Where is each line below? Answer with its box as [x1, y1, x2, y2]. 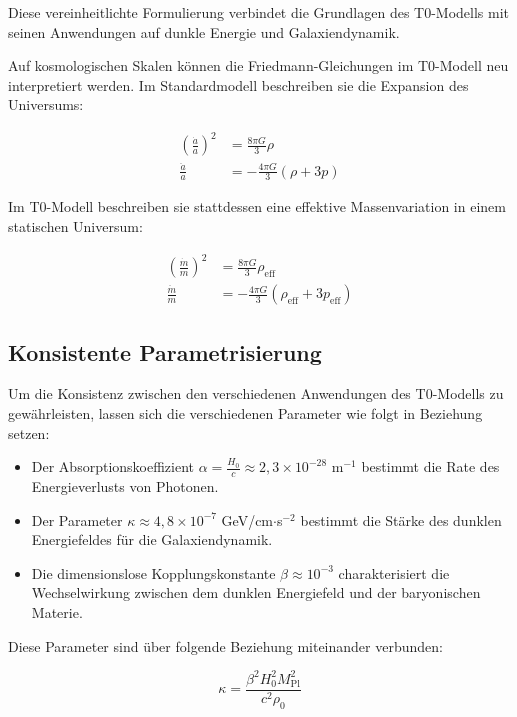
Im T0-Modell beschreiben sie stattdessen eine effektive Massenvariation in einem [8, 196, 506, 217]
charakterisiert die [338, 562, 450, 583]
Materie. [31, 601, 83, 622]
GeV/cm [221, 509, 274, 530]
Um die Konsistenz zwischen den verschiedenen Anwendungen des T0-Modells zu [8, 383, 504, 404]
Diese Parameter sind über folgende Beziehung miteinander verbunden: [8, 635, 443, 656]
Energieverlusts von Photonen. [31, 476, 219, 496]
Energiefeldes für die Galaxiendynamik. [31, 529, 273, 550]
